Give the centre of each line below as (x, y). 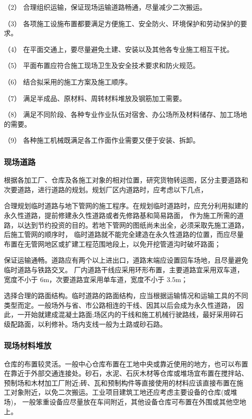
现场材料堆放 (28, 345)
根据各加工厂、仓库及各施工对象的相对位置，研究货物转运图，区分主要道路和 (126, 180)
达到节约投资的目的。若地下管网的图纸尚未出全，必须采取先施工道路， (136, 225)
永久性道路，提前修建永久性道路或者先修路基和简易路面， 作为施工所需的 (120, 215)
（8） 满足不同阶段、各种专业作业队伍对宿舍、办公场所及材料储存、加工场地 (126, 114)
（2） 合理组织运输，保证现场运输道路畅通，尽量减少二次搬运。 (105, 7)
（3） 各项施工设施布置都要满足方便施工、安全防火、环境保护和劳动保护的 (122, 23)
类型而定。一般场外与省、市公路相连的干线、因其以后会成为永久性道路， (119, 305)
